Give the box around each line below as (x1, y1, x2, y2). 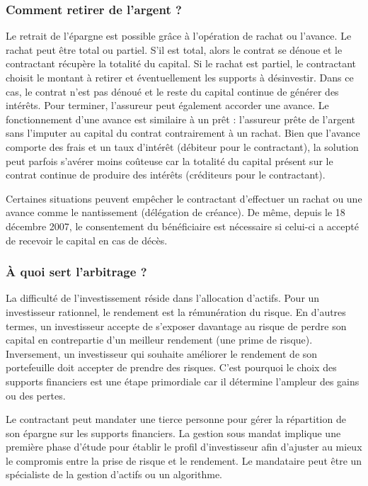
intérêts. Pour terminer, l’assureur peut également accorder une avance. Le (6, 98, 329, 113)
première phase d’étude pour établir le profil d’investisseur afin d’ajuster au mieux (6, 439, 362, 454)
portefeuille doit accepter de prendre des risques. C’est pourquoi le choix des (6, 360, 337, 375)
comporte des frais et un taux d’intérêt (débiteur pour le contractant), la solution (6, 139, 359, 154)
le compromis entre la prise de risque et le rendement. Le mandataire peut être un (6, 453, 362, 468)
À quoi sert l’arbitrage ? (6, 263, 147, 281)
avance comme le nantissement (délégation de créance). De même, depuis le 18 (6, 205, 345, 220)
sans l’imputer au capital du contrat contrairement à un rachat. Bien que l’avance (6, 125, 360, 140)
